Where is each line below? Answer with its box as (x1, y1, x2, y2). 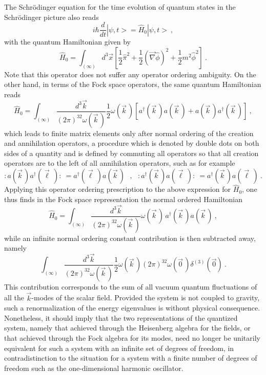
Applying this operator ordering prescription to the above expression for (4, 184, 231, 194)
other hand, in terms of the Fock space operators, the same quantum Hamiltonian (4, 79, 261, 90)
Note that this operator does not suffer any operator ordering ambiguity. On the (4, 69, 256, 79)
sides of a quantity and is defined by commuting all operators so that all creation (4, 147, 259, 158)
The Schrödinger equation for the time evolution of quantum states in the (4, 2, 236, 12)
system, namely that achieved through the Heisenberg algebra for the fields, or (4, 322, 251, 333)
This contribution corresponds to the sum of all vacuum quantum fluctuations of (4, 281, 257, 292)
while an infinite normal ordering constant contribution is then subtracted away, (4, 232, 256, 243)
